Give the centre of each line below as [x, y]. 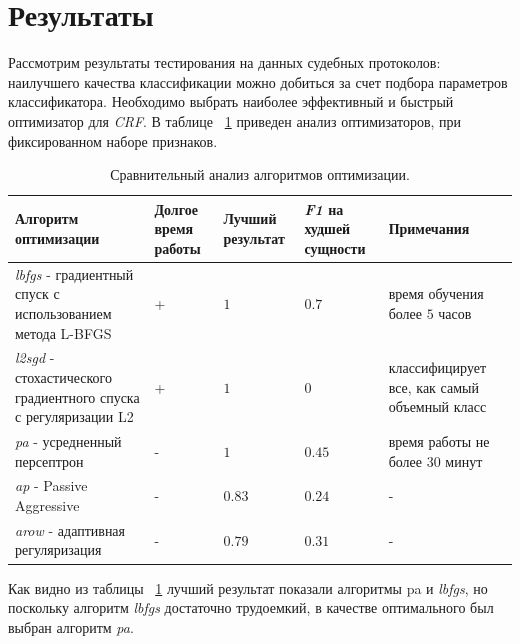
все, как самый [433, 386]
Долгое [176, 208]
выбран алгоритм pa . [71, 626]
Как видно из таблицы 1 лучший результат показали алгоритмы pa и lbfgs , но [248, 587]
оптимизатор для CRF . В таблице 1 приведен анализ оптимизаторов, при [235, 120]
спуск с [37, 293]
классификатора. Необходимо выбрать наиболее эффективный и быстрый [231, 101]
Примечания [429, 228]
